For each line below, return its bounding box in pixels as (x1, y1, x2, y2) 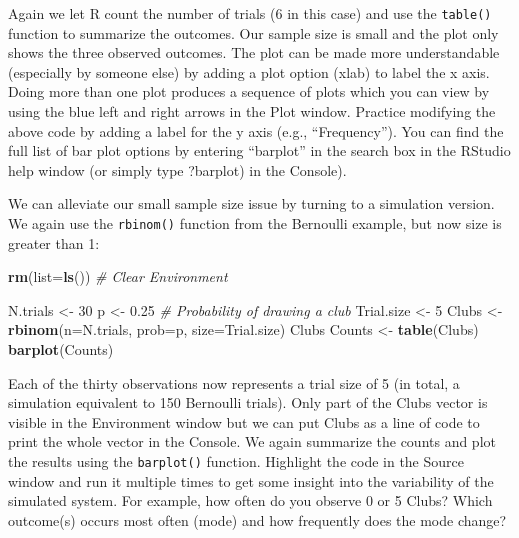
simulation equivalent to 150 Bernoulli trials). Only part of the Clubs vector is (8, 392, 488, 413)
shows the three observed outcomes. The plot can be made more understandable (8, 42, 500, 63)
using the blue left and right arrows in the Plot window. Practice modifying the (8, 101, 496, 122)
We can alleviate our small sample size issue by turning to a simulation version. (8, 193, 495, 214)
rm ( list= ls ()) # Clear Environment (8, 266, 228, 287)
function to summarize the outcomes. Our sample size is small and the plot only (8, 22, 499, 43)
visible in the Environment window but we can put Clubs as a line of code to (8, 411, 480, 432)
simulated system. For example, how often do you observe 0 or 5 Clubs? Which (8, 490, 493, 511)
